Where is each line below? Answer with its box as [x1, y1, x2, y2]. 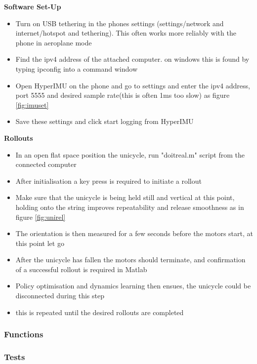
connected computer [15, 159, 77, 169]
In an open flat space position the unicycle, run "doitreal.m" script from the [15, 149, 245, 160]
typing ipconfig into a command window [15, 63, 137, 74]
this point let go [15, 238, 64, 248]
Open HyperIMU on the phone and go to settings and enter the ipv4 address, [15, 80, 250, 90]
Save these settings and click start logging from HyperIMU [15, 116, 194, 126]
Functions [4, 328, 43, 340]
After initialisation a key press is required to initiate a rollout [15, 175, 202, 186]
